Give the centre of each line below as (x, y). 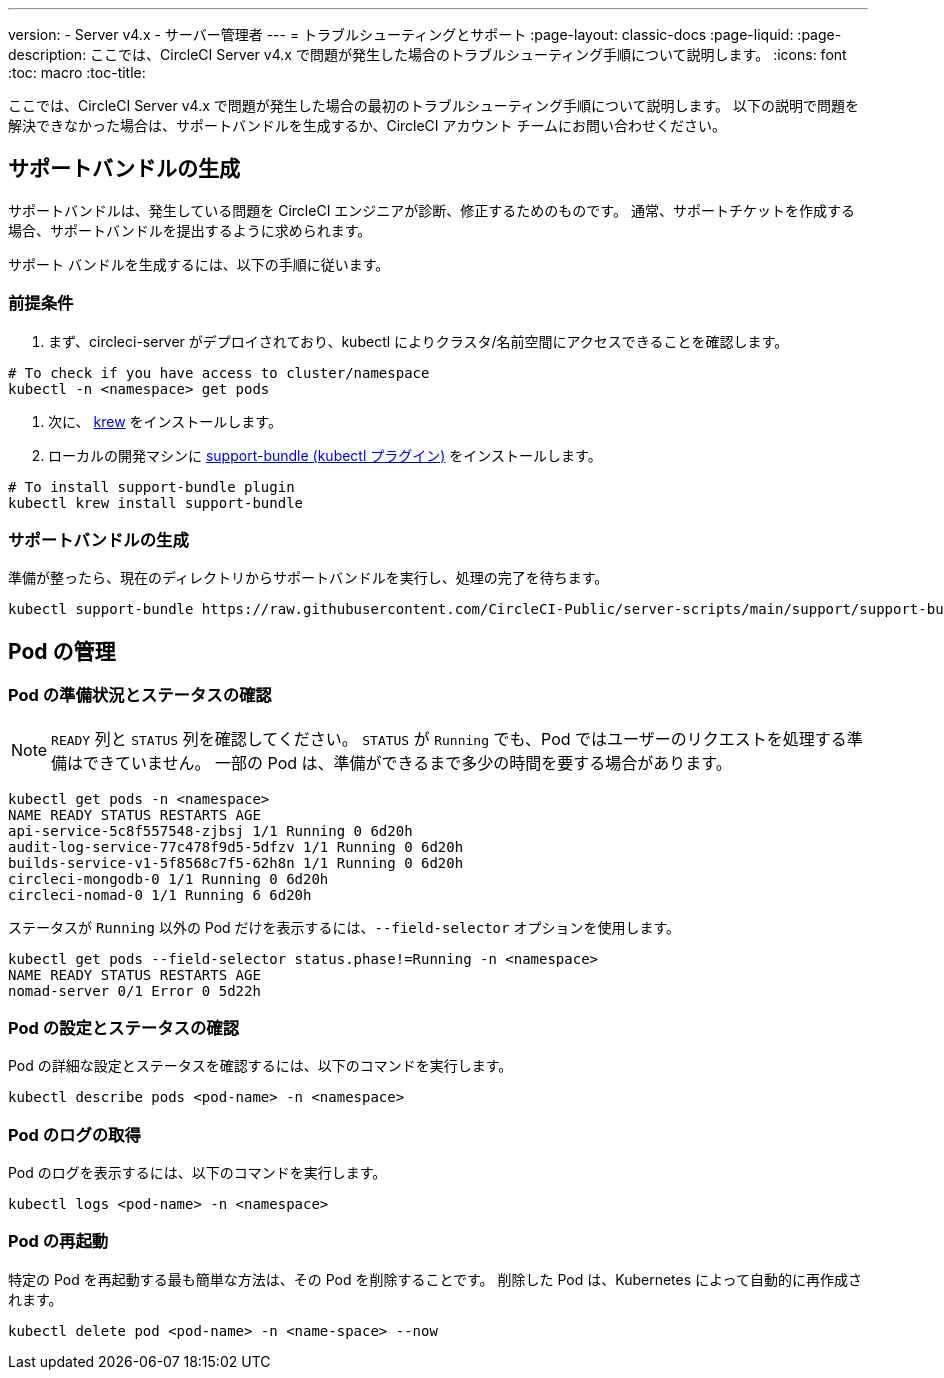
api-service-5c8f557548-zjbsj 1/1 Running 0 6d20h (210, 830)
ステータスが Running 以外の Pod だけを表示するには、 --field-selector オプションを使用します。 (344, 927)
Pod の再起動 (58, 1241)
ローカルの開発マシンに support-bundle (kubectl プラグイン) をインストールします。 (325, 455)
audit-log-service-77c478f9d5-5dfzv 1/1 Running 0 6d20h (236, 846)
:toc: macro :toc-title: (77, 72)
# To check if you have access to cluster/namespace (219, 372)
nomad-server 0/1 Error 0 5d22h (134, 990)
